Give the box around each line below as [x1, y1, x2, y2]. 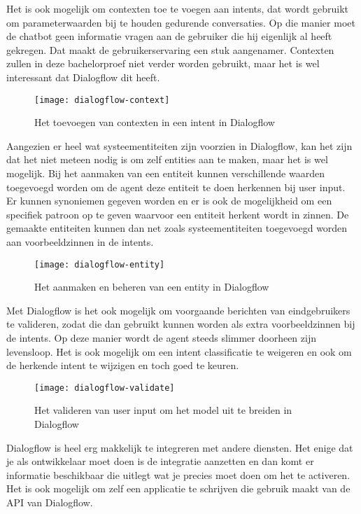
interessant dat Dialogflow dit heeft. [6, 69, 160, 84]
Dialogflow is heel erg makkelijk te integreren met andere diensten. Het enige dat [6, 440, 353, 454]
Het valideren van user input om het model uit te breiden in [34, 403, 292, 417]
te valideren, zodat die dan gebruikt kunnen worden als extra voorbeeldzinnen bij [6, 317, 355, 331]
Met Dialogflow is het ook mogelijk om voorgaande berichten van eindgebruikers [6, 303, 351, 317]
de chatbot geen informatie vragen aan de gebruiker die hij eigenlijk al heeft [6, 29, 332, 43]
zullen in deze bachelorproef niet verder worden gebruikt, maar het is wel [6, 56, 320, 71]
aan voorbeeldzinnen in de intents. [6, 234, 154, 249]
